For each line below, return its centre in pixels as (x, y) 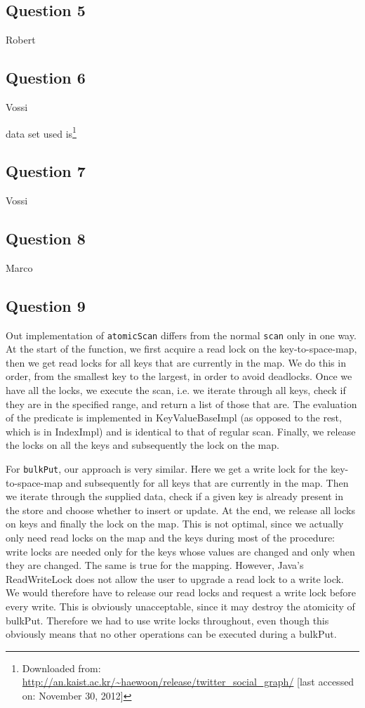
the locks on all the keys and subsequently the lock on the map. (142, 445)
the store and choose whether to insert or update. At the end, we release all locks (180, 510)
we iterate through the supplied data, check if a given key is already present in (175, 496)
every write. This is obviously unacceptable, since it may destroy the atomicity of (180, 607)
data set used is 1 (41, 132)
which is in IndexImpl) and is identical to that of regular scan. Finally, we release (181, 431)
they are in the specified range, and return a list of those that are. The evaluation (181, 404)
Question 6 (46, 78)
